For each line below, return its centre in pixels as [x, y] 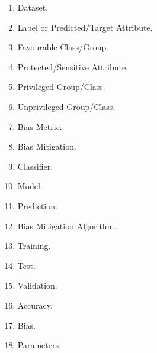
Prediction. [37, 205]
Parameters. [39, 345]
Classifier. [35, 166]
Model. [30, 186]
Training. [34, 246]
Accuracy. [35, 305]
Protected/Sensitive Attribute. [73, 67]
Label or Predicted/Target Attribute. [85, 27]
